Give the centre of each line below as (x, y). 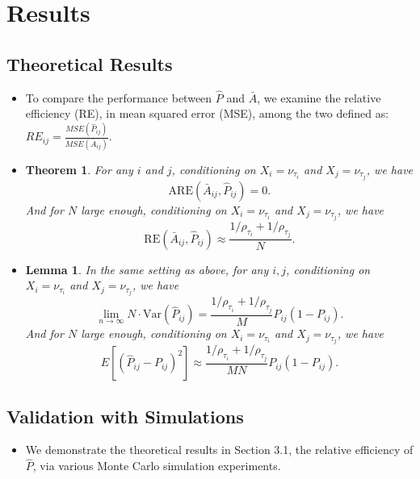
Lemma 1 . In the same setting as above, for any (147, 269)
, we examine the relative (319, 97)
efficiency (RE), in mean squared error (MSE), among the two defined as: (207, 113)
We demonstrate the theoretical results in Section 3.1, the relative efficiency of (219, 450)
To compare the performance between (119, 97)
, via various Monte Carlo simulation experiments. (157, 466)
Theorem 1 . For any (79, 169)
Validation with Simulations (125, 416)
